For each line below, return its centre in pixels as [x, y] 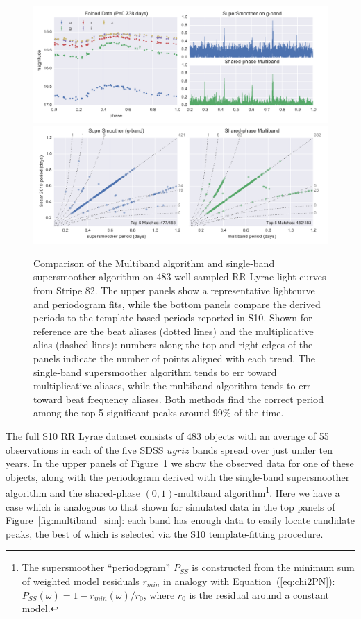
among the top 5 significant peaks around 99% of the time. [159, 413]
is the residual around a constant [259, 594]
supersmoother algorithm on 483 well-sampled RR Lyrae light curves [180, 277]
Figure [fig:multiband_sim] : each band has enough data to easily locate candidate [180, 520]
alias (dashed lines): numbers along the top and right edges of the [173, 345]
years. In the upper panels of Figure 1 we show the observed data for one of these [180, 463]
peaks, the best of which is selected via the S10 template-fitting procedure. [165, 533]
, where [159, 594]
